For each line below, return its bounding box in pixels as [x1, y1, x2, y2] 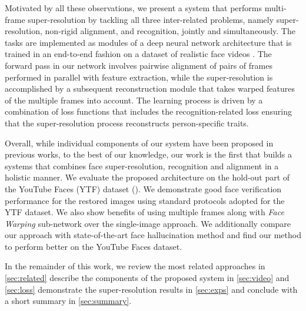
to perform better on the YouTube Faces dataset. [5, 240, 182, 252]
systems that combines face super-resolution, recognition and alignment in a [5, 159, 279, 172]
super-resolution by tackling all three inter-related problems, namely [28, 13, 274, 25]
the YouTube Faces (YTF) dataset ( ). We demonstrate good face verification [5, 182, 282, 195]
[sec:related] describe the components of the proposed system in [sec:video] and [5, 272, 290, 284]
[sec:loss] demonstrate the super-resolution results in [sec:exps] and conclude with [5, 283, 298, 295]
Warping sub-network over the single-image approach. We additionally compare [5, 217, 291, 229]
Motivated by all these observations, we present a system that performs [5, 2, 262, 14]
